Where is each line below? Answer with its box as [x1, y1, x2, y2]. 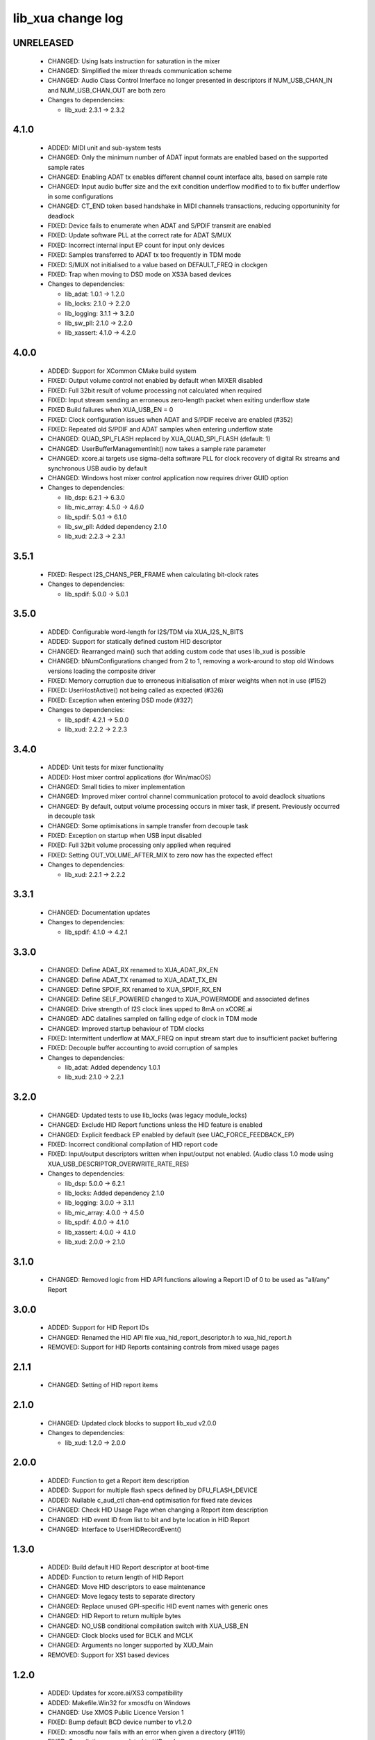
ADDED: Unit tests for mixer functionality [47, 763, 165, 772]
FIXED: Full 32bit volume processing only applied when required [47, 841, 231, 849]
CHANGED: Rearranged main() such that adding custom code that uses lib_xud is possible [47, 647, 306, 656]
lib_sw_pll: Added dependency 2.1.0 [65, 523, 167, 530]
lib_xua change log [12, 10, 124, 26]
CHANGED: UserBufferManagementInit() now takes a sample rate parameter [47, 444, 267, 452]
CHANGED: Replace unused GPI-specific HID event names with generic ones [47, 1601, 269, 1611]
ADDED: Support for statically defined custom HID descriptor [47, 638, 222, 646]
